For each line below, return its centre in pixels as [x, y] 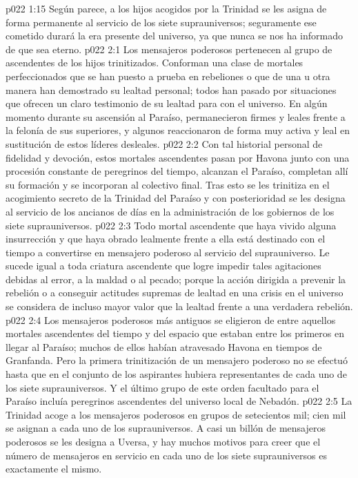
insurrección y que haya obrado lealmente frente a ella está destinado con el [166, 239]
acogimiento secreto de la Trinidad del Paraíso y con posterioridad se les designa [176, 198]
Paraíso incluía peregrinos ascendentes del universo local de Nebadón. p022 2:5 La [179, 401]
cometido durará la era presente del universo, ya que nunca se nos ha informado [174, 36]
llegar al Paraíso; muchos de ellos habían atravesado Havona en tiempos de [164, 346]
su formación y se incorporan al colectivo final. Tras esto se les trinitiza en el [168, 184]
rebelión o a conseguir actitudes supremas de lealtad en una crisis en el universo [175, 293]
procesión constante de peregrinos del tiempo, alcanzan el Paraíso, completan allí [177, 171]
